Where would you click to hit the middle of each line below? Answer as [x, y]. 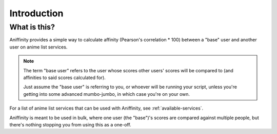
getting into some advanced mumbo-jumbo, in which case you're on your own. [106, 94]
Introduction [36, 13]
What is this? [32, 27]
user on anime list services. [38, 47]
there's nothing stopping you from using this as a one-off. [70, 124]
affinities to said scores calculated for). [65, 77]
